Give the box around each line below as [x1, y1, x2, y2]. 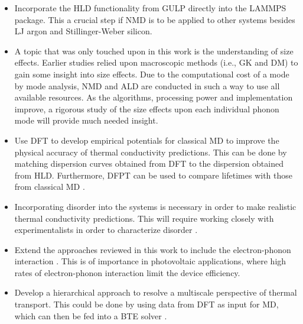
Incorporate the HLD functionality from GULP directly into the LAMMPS [14, 2, 286, 14]
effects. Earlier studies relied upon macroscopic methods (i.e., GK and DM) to [14, 56, 298, 69]
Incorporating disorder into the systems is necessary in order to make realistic [14, 200, 297, 212]
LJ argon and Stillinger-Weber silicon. [14, 25, 152, 37]
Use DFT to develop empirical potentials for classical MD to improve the [14, 134, 279, 146]
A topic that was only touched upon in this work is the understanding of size [14, 44, 294, 57]
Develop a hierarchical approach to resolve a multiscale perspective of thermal [14, 286, 297, 299]
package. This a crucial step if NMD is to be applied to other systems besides [14, 13, 295, 25]
